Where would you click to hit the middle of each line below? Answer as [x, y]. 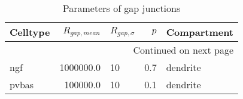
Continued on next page [183, 50]
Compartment [200, 32]
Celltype [30, 32]
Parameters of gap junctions [121, 8]
